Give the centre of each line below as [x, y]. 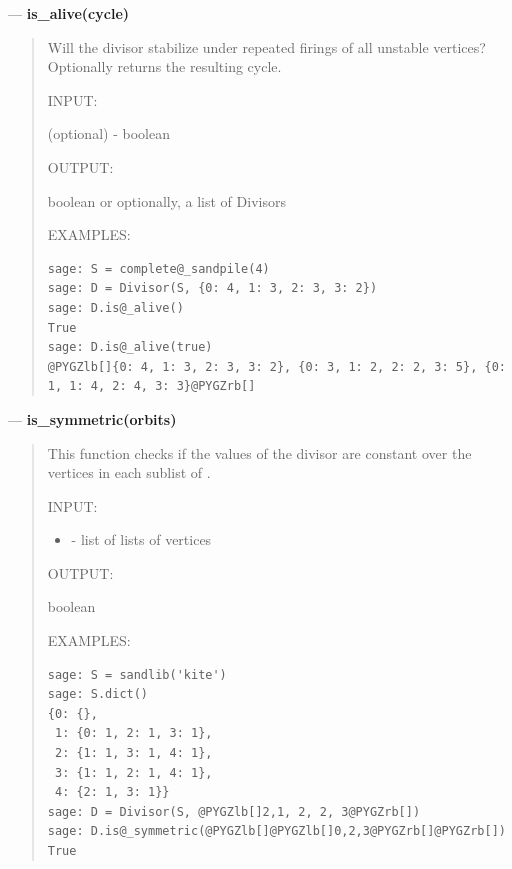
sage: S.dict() [98, 694]
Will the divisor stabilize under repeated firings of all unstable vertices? [266, 46]
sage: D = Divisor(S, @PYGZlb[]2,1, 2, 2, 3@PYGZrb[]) [234, 811]
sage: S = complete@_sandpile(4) [158, 268]
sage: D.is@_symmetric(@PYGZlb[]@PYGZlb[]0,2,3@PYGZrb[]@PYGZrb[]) [276, 831]
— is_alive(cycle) [69, 13]
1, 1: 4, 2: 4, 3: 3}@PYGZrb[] [151, 386]
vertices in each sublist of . [129, 472]
